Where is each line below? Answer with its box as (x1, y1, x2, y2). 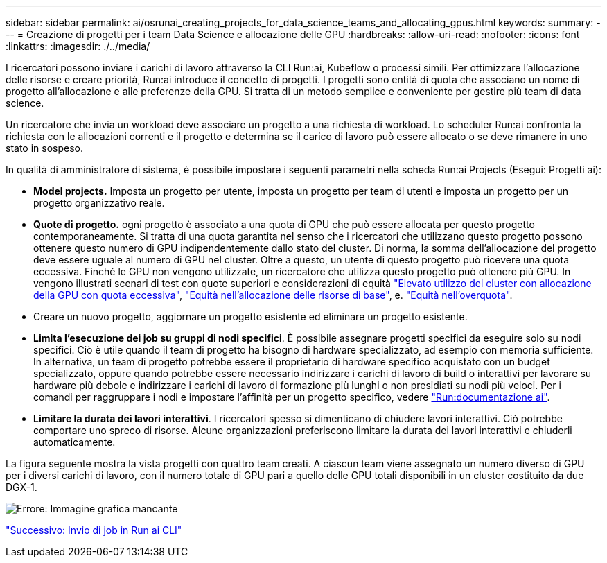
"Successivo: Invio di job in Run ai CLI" (6, 524, 182, 536)
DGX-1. (6, 481, 37, 493)
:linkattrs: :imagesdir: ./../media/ (6, 40, 150, 52)
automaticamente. (33, 436, 116, 448)
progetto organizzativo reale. (33, 197, 165, 209)
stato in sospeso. (6, 142, 83, 154)
